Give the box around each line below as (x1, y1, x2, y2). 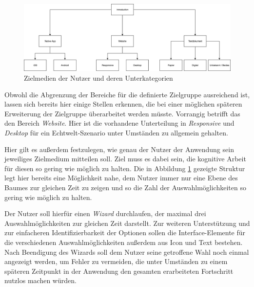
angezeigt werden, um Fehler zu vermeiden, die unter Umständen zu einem (4, 256, 228, 266)
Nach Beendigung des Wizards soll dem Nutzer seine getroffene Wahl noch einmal (4, 246, 249, 257)
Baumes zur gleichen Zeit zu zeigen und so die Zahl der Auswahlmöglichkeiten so (4, 182, 246, 192)
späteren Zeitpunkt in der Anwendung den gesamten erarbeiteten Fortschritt (4, 265, 234, 276)
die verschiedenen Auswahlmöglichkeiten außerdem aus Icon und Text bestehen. (4, 237, 243, 247)
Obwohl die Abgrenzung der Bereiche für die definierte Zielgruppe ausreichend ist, (4, 89, 250, 99)
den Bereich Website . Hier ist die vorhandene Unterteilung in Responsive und (4, 118, 234, 128)
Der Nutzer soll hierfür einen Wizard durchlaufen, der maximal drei (4, 208, 206, 219)
